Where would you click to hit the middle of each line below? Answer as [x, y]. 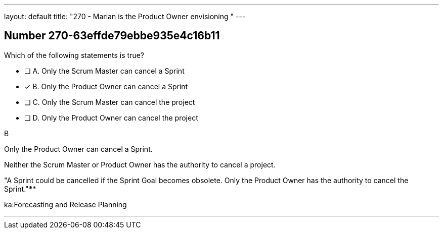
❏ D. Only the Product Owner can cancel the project [111, 118]
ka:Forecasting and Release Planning [65, 204]
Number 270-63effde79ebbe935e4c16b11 [112, 36]
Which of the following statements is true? [74, 55]
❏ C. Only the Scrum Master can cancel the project [110, 102]
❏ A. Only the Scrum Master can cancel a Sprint [104, 71]
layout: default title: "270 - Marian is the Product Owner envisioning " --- [125, 16]
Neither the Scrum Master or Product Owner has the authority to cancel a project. [140, 164]
